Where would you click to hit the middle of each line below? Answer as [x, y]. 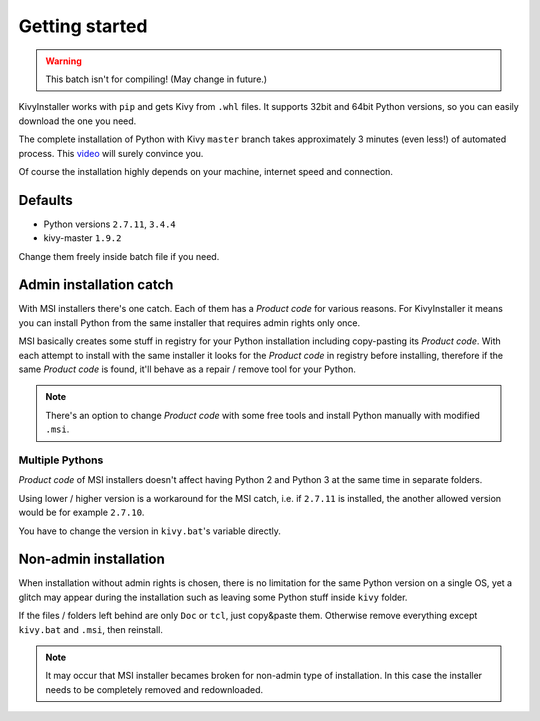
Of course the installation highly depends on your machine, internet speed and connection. [206, 171]
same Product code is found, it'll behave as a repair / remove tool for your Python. [187, 369]
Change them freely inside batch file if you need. [119, 256]
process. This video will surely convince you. [111, 153]
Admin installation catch [96, 285]
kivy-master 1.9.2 [82, 238]
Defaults [46, 200]
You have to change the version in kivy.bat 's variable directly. [150, 531]
